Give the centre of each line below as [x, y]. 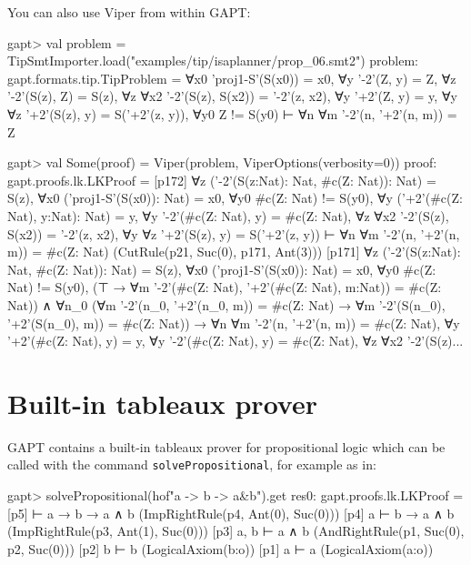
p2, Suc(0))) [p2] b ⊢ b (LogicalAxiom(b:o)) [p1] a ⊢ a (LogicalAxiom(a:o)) [220, 548]
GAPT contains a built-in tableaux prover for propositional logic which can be [226, 446]
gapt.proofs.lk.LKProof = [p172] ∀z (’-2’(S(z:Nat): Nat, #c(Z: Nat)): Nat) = [222, 180]
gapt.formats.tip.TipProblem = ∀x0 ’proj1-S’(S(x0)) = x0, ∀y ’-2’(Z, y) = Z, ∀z [232, 78]
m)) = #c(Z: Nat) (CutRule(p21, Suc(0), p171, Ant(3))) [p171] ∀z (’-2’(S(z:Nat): [234, 252]
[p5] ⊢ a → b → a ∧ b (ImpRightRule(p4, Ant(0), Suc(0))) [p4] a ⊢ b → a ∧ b [231, 513]
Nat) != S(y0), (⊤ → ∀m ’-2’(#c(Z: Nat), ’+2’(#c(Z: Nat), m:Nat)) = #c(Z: [225, 287]
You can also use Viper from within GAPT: [129, 12]
